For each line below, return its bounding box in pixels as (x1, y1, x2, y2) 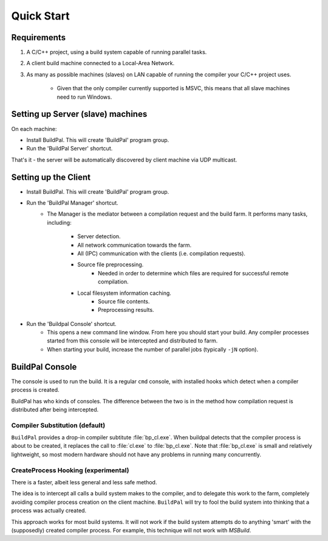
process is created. (11, 386, 60, 394)
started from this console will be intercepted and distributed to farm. (47, 337, 218, 344)
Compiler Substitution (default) (11, 421, 106, 430)
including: (47, 219, 72, 226)
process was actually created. (11, 507, 87, 514)
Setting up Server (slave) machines (11, 109, 148, 119)
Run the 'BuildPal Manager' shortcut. (26, 199, 118, 207)
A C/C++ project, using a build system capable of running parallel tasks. (26, 49, 207, 56)
